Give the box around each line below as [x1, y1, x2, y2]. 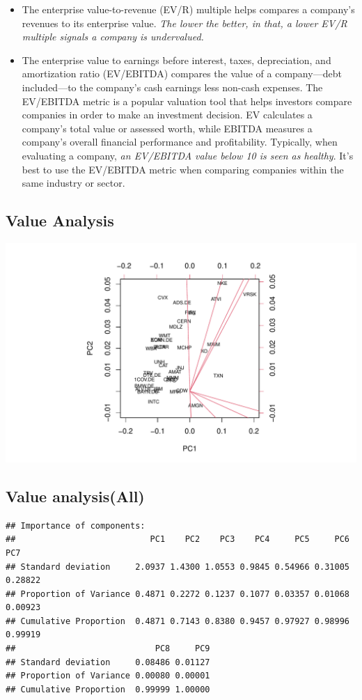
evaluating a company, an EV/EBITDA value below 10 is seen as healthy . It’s [22, 148, 354, 162]
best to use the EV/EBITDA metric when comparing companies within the [22, 162, 344, 176]
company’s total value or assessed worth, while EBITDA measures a [22, 120, 313, 135]
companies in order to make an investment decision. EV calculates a [22, 107, 313, 122]
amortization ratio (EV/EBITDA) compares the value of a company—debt [22, 66, 342, 81]
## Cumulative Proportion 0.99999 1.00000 [6, 684, 210, 694]
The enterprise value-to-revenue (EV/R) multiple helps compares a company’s [22, 2, 355, 16]
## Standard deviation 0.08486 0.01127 [6, 657, 210, 667]
